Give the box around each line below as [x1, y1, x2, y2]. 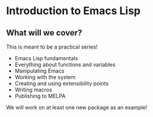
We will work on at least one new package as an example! [6, 104, 148, 110]
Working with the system [14, 74, 76, 80]
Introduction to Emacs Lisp [6, 4, 141, 18]
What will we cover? [6, 28, 82, 38]
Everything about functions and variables [14, 61, 116, 68]
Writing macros [14, 86, 52, 93]
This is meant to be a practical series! [6, 43, 98, 50]
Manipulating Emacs [14, 67, 65, 74]
